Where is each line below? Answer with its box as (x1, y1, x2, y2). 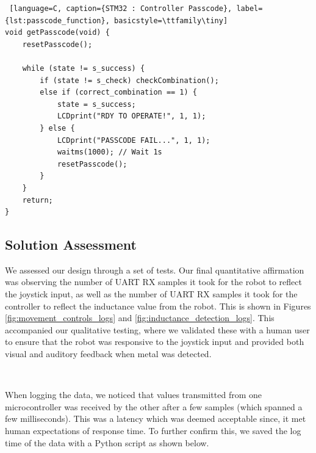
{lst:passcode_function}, (5, 16, 110, 25)
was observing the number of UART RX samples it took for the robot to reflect (5, 275, 302, 288)
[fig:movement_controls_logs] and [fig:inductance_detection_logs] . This (5, 311, 275, 324)
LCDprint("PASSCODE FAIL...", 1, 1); (57, 136, 210, 145)
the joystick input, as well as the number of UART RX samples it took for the (5, 288, 298, 300)
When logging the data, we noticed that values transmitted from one (5, 388, 262, 401)
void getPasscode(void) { (5, 28, 110, 37)
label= (236, 4, 263, 13)
